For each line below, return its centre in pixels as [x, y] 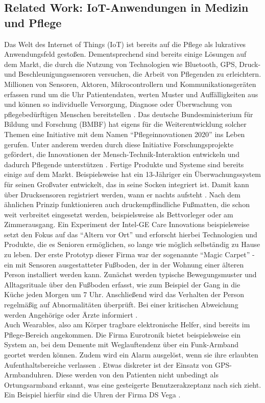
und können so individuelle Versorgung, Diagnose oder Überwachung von [118, 104]
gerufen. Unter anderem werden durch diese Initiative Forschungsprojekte [119, 144]
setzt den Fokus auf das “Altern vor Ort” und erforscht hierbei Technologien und [131, 234]
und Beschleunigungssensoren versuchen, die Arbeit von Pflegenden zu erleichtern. [133, 74]
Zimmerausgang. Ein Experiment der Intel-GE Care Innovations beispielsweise [127, 224]
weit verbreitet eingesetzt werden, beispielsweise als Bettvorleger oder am [119, 214]
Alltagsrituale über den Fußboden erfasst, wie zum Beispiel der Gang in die [122, 284]
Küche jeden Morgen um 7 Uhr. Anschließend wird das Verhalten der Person [124, 294]
